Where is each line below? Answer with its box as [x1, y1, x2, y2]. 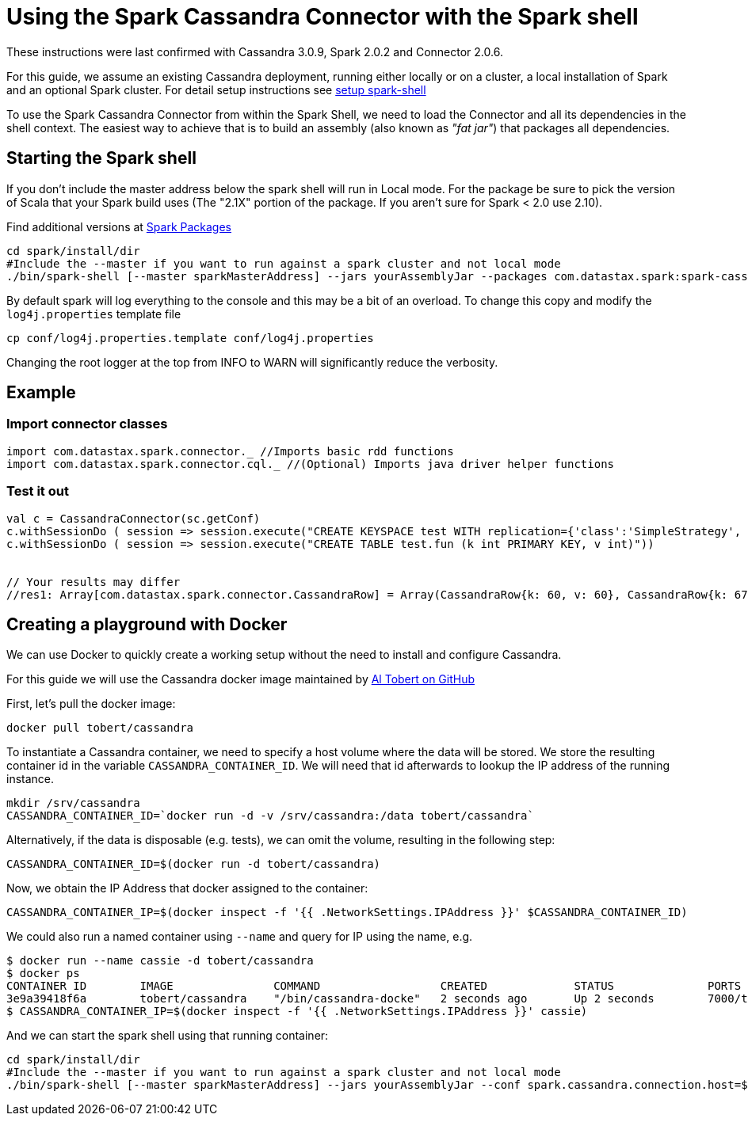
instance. [6, 772, 55, 786]
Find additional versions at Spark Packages [6, 219, 231, 234]
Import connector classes [6, 416, 168, 432]
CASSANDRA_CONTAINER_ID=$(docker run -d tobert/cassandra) [6, 858, 381, 871]
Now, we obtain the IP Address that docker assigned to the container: [6, 881, 368, 896]
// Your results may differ [6, 575, 181, 588]
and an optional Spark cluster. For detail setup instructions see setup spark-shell [6, 82, 426, 97]
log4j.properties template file [6, 306, 181, 321]
